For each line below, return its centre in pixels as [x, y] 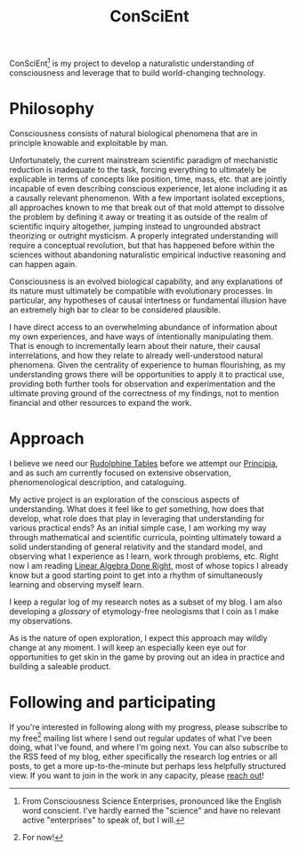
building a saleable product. [60, 666]
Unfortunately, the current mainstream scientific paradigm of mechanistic [144, 160]
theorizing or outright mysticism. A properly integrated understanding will [144, 235]
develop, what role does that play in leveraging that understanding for [137, 518]
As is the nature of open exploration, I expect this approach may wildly [138, 637]
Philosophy [52, 109]
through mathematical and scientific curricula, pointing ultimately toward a [145, 537]
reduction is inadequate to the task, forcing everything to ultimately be [138, 169]
